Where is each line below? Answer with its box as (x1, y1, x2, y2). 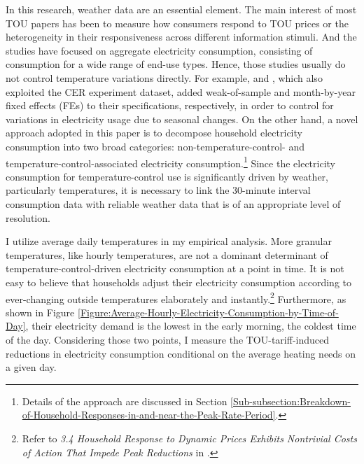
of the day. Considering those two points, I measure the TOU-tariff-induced (6, 332, 330, 346)
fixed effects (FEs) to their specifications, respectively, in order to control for (6, 98, 334, 113)
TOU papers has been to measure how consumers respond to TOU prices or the (6, 15, 349, 30)
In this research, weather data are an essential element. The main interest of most (6, 2, 357, 16)
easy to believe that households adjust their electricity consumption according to (6, 274, 352, 289)
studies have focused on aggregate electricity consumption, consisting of (6, 43, 313, 57)
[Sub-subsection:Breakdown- (230, 393, 351, 408)
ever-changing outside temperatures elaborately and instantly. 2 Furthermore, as (6, 289, 346, 306)
